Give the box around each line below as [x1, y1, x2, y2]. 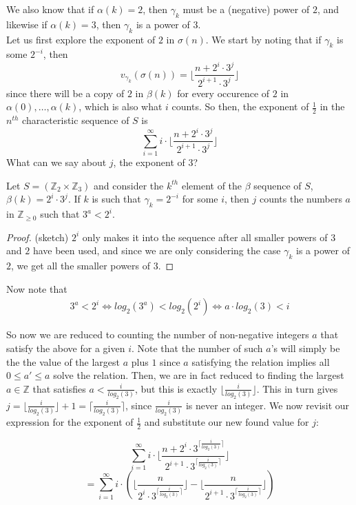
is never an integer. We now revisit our [185, 398, 350, 412]
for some [182, 192, 218, 206]
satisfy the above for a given [6, 340, 125, 355]
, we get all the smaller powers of [11, 258, 151, 273]
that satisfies [32, 381, 86, 395]
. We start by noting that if [205, 32, 322, 46]
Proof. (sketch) [6, 229, 69, 244]
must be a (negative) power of [182, 2, 310, 16]
